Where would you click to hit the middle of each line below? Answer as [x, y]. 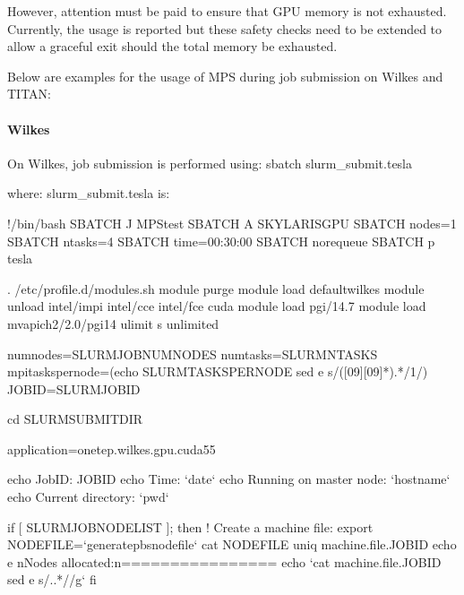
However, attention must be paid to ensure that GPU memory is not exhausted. [227, 11]
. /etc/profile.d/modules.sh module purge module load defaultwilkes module [216, 288]
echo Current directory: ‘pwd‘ [88, 497]
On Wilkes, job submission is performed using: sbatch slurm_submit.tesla [210, 163]
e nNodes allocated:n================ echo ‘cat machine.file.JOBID [224, 561]
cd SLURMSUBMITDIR [75, 419]
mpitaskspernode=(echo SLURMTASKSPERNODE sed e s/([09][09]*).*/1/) [218, 371]
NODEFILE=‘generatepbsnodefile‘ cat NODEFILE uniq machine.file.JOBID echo [232, 544]
